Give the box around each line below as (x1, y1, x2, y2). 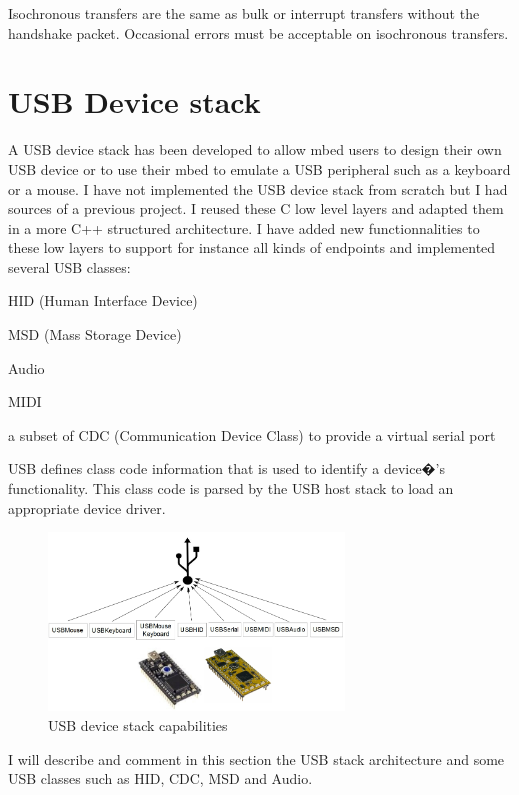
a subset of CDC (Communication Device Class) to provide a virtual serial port (8, 424, 496, 445)
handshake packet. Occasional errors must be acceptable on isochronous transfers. (8, 22, 509, 43)
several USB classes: (8, 256, 131, 277)
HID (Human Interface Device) (8, 290, 198, 311)
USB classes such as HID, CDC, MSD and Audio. (8, 768, 313, 789)
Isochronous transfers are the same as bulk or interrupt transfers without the (8, 3, 480, 23)
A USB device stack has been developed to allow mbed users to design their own (8, 139, 502, 160)
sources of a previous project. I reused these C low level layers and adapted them (8, 198, 504, 219)
